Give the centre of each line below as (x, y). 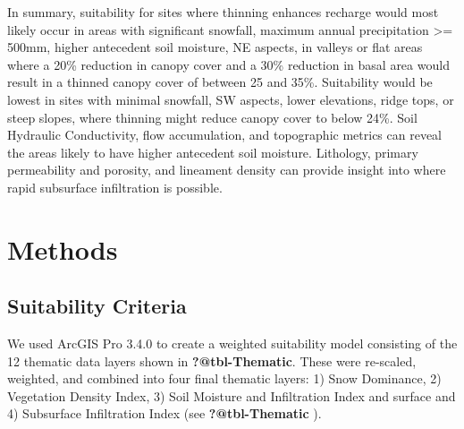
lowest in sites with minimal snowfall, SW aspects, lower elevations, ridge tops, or (231, 99)
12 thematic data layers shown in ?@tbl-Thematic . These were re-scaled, (212, 360)
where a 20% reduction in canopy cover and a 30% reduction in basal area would (228, 64)
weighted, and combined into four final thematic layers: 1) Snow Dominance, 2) (224, 378)
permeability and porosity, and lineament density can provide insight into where (227, 170)
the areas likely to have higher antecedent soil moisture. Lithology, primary (213, 152)
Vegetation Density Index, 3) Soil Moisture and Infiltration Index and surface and (232, 395)
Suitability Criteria (97, 306)
